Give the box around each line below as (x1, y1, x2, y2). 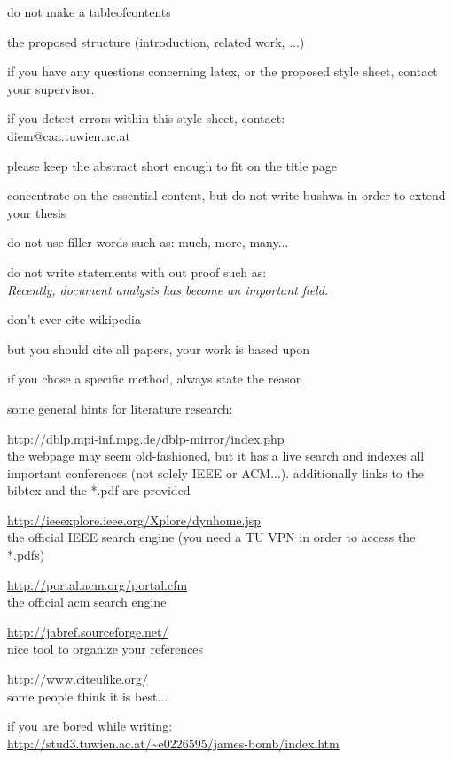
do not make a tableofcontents (7, 3, 171, 20)
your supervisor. (7, 79, 95, 97)
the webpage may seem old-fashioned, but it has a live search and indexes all (7, 446, 425, 465)
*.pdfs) (7, 546, 45, 564)
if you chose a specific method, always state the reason (7, 369, 303, 388)
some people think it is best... (7, 686, 168, 705)
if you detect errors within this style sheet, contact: (7, 109, 285, 128)
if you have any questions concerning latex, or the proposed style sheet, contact (7, 62, 438, 81)
